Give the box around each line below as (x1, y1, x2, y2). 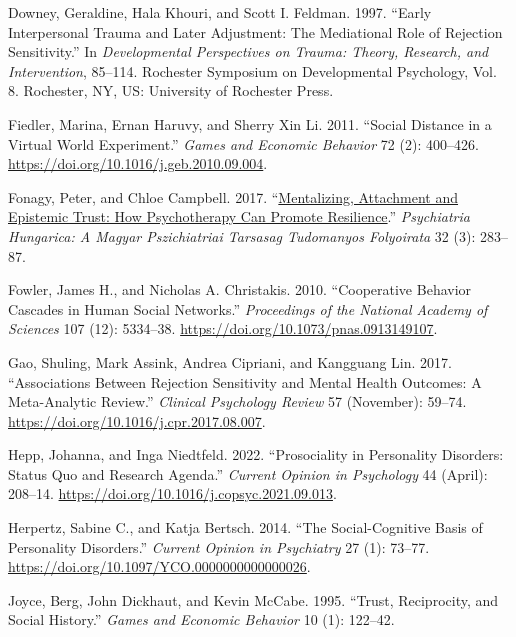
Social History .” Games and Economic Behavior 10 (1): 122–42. (8, 609, 395, 630)
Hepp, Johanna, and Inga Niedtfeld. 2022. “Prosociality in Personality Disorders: (8, 444, 504, 465)
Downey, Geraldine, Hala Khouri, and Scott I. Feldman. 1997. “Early (8, 2, 432, 22)
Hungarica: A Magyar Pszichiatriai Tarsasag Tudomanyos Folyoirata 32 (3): (8, 225, 476, 246)
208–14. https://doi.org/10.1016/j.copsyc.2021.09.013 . (8, 483, 337, 504)
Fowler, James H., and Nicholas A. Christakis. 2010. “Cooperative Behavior (8, 279, 472, 300)
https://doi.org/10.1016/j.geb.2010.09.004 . (8, 153, 268, 174)
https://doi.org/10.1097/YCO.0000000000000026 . (8, 556, 311, 577)
